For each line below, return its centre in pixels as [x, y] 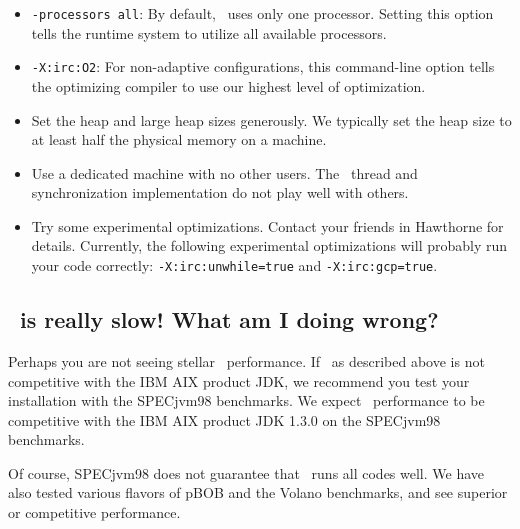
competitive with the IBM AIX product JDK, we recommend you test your [239, 380]
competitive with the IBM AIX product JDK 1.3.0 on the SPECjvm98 [224, 419]
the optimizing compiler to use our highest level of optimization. [228, 85]
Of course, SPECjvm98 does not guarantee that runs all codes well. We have [246, 472]
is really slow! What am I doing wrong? [229, 319]
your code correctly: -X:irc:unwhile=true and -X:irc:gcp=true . [234, 265]
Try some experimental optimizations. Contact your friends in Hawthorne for [267, 225]
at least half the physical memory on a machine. [179, 139]
